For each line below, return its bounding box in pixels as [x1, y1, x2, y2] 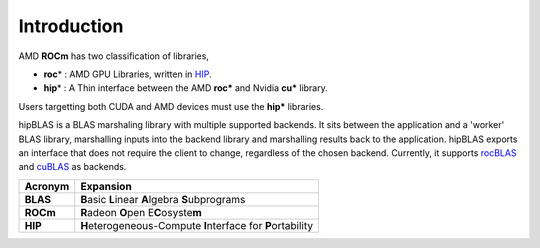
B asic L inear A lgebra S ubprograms [80, 192, 246, 206]
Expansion [80, 179, 132, 193]
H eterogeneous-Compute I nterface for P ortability [80, 218, 314, 232]
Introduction [18, 15, 124, 37]
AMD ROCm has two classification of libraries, [18, 50, 210, 62]
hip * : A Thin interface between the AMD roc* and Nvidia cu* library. [43, 82, 329, 94]
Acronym [24, 179, 70, 193]
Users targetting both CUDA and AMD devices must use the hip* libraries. [18, 100, 324, 112]
